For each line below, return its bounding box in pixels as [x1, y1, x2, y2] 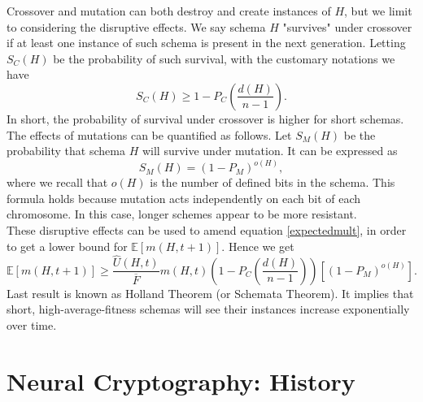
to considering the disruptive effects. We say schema [7, 18, 266, 35]
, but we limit [344, 2, 412, 19]
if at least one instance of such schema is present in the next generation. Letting [7, 34, 406, 51]
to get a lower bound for [7, 237, 128, 254]
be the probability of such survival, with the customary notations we [53, 50, 395, 67]
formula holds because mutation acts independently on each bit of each [7, 189, 361, 206]
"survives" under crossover [282, 18, 412, 35]
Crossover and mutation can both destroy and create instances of [7, 2, 331, 19]
